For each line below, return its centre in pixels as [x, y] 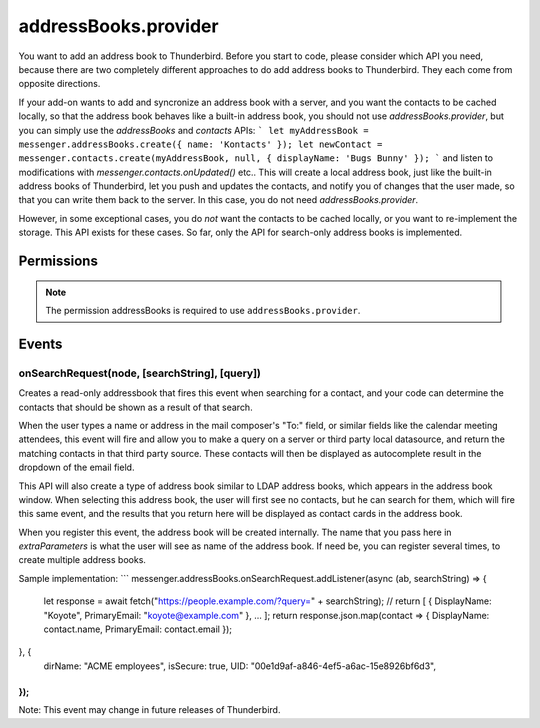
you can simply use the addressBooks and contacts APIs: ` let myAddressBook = [193, 130]
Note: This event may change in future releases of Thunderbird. [149, 710]
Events [40, 343]
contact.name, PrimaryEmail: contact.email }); [137, 629]
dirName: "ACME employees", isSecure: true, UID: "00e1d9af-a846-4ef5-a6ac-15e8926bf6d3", [240, 666]
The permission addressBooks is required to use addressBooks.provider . [203, 311]
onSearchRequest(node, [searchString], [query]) [140, 373]
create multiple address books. [82, 560]
